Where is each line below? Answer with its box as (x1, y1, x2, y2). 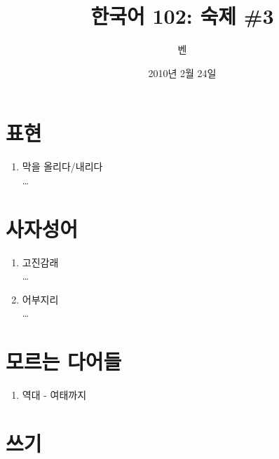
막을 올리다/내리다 (22, 159, 103, 174)
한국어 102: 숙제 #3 (90, 1, 274, 30)
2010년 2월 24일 (148, 65, 217, 80)
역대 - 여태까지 (22, 388, 87, 402)
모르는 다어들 (6, 347, 122, 376)
